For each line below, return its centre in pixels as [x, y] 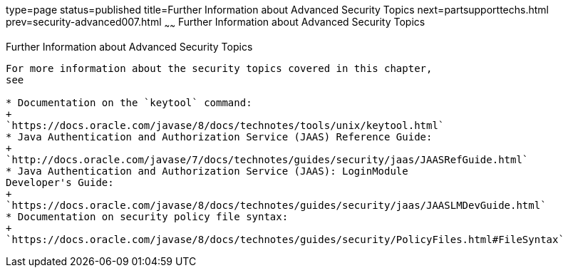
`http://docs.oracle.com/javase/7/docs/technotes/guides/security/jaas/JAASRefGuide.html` [267, 159]
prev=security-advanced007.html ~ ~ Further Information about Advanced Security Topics [216, 23]
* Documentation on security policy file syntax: [147, 216]
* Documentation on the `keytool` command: [129, 102]
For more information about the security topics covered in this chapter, [219, 68]
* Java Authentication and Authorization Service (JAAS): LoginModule [207, 171]
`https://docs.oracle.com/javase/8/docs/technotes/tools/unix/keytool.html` [225, 125]
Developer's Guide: [60, 182]
